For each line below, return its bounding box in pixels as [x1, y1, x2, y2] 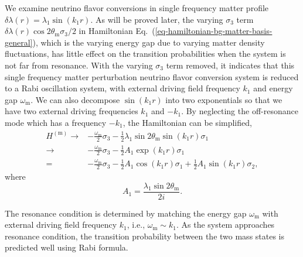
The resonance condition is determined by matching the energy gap [5, 207, 247, 219]
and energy [253, 82, 293, 94]
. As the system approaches [176, 218, 275, 231]
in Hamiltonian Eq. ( [79, 25, 155, 37]
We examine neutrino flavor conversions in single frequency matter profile [5, 2, 269, 13]
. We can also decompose [30, 93, 120, 105]
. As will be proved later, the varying [90, 13, 223, 25]
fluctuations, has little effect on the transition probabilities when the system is [5, 47, 286, 60]
